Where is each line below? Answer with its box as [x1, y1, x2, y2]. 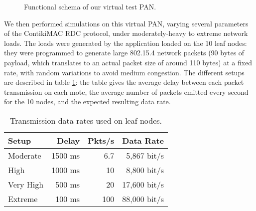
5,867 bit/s [126, 149, 164, 161]
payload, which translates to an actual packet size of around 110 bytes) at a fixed [4, 57, 253, 67]
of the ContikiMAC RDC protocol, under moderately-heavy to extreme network [4, 28, 248, 38]
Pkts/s [88, 134, 115, 146]
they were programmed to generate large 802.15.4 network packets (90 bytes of [4, 47, 245, 58]
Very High [8, 178, 44, 190]
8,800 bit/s [126, 164, 164, 176]
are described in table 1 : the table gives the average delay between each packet [4, 77, 244, 87]
